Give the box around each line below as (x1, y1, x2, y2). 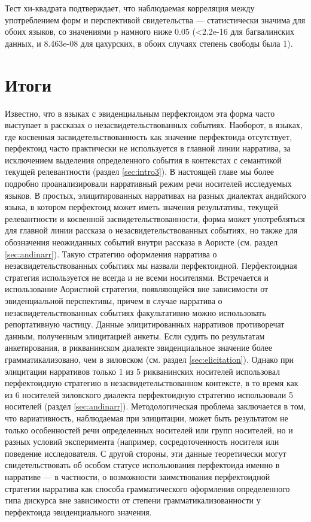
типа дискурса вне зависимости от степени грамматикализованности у (5, 494, 261, 506)
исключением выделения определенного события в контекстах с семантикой (5, 153, 282, 166)
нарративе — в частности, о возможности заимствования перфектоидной (5, 470, 270, 482)
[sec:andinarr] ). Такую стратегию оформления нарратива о (5, 247, 217, 260)
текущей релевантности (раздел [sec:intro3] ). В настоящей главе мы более (5, 165, 274, 178)
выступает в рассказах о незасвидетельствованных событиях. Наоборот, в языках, (5, 119, 303, 131)
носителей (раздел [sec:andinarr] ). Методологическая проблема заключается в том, (5, 400, 306, 412)
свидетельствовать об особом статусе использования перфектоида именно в (5, 459, 280, 471)
